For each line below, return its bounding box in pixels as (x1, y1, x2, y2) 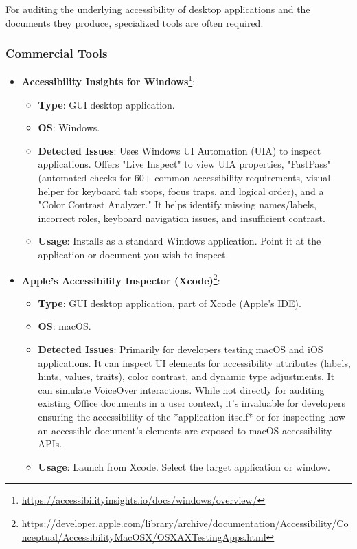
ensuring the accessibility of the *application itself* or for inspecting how (38, 410, 345, 423)
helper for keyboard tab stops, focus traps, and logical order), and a (38, 183, 324, 198)
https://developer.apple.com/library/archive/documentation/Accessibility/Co (21, 515, 349, 530)
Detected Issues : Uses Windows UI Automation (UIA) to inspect (38, 143, 321, 157)
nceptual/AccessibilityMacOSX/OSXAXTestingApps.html (21, 529, 266, 544)
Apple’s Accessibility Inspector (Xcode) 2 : (21, 271, 220, 287)
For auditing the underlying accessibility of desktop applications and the (5, 2, 310, 16)
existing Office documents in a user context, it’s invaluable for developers (38, 396, 345, 410)
